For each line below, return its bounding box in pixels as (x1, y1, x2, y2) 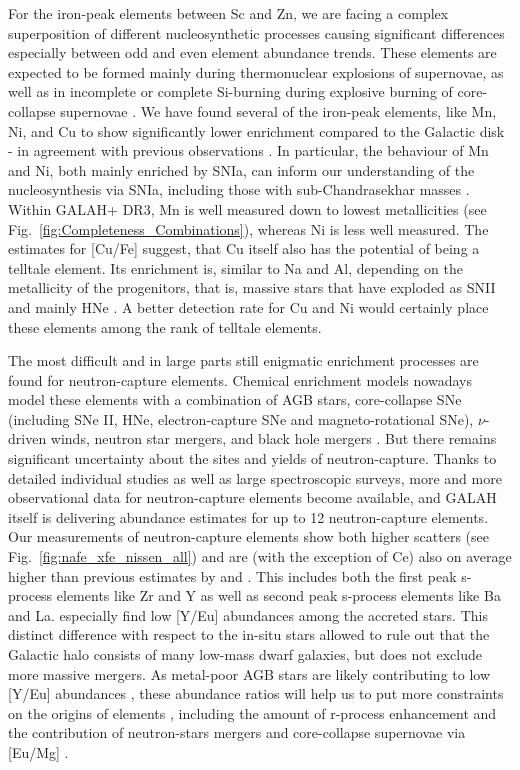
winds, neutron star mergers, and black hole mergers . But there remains (50, 428, 497, 449)
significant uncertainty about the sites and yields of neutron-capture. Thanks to (8, 448, 497, 469)
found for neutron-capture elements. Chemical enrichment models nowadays (8, 369, 472, 390)
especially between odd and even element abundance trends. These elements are (8, 42, 497, 63)
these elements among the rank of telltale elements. (8, 316, 322, 337)
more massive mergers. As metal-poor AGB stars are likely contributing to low (8, 663, 491, 684)
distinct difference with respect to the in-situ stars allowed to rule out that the (8, 624, 490, 645)
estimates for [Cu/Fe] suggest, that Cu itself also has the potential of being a (8, 238, 480, 259)
